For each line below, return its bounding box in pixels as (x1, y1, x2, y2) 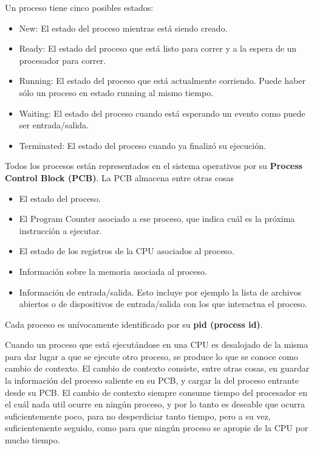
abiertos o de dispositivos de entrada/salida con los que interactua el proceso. (19, 297, 307, 310)
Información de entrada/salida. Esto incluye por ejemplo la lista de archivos (19, 285, 302, 298)
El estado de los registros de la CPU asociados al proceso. (19, 244, 234, 257)
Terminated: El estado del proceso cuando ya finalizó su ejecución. (19, 139, 266, 151)
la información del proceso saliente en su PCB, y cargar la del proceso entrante (5, 374, 299, 387)
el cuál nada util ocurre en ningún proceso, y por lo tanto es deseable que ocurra (5, 398, 305, 410)
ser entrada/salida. (19, 119, 89, 131)
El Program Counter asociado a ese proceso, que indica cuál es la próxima (19, 212, 295, 225)
